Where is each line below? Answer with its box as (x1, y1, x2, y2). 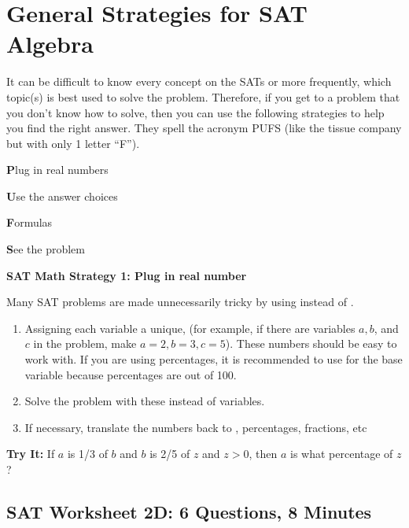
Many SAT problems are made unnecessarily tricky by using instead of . (6, 294, 354, 310)
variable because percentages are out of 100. (24, 366, 237, 382)
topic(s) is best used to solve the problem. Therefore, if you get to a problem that (6, 88, 400, 105)
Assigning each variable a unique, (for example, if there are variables (24, 319, 356, 336)
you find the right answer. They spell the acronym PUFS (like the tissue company (6, 120, 402, 136)
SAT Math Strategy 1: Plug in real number (6, 267, 247, 283)
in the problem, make (33, 335, 137, 352)
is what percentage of (290, 445, 393, 462)
